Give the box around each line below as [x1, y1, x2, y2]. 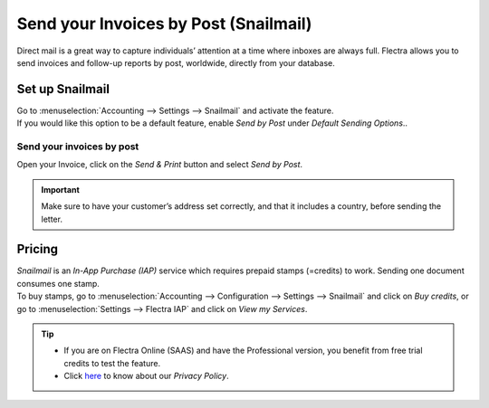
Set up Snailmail [16, 81, 110, 97]
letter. [41, 213, 63, 224]
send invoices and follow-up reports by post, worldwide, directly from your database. [16, 57, 335, 68]
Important [41, 184, 81, 195]
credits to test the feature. [63, 357, 161, 368]
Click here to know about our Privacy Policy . [63, 371, 230, 382]
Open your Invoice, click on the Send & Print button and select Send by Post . [16, 159, 303, 170]
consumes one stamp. [16, 278, 100, 289]
